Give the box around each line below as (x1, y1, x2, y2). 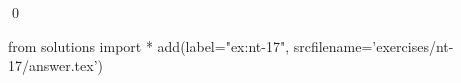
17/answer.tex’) (8, 55, 104, 76)
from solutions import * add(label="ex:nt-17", (8, 35, 290, 56)
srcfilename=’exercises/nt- (293, 35, 454, 56)
